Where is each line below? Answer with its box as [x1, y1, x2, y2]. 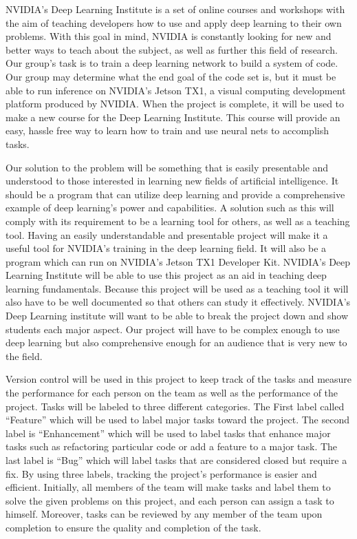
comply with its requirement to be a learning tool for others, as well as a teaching [6, 213, 350, 228]
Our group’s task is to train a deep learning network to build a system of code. [6, 56, 338, 70]
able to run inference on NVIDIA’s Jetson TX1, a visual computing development [6, 83, 346, 97]
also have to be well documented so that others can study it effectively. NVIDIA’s [6, 295, 351, 309]
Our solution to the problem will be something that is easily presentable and [6, 160, 329, 174]
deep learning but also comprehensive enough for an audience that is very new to [6, 335, 347, 350]
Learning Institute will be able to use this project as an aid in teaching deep [6, 268, 327, 282]
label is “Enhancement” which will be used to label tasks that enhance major [6, 425, 331, 440]
